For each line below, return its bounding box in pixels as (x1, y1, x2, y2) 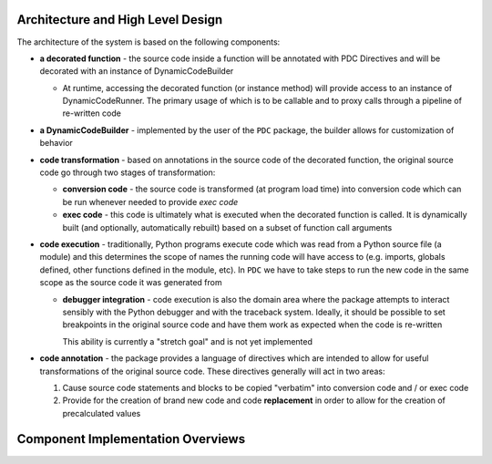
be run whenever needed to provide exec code (62, 196, 239, 207)
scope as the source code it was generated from (39, 277, 222, 288)
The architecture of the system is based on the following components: (16, 36, 281, 47)
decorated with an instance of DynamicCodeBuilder (39, 66, 234, 77)
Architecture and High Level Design (16, 12, 223, 27)
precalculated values (62, 407, 141, 418)
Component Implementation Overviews (16, 431, 246, 447)
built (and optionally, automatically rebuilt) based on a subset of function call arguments (62, 222, 393, 232)
